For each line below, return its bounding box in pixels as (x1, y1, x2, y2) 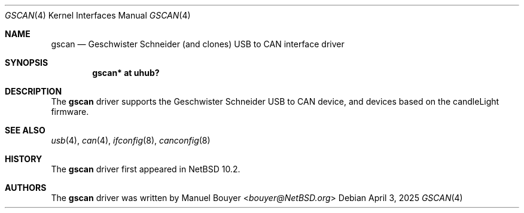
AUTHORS (5, 182, 47, 193)
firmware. (51, 106, 89, 117)
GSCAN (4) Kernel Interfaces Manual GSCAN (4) (5, 10, 191, 20)
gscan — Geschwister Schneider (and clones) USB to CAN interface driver (51, 39, 345, 49)
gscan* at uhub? (92, 68, 160, 78)
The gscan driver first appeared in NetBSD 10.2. (51, 164, 240, 174)
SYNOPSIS (5, 57, 48, 68)
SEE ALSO (5, 125, 45, 135)
